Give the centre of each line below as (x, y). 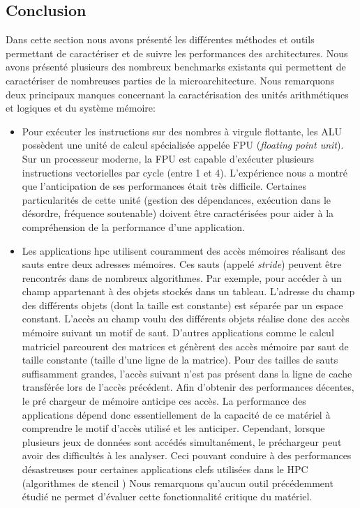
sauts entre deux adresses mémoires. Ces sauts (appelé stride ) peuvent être (182, 264)
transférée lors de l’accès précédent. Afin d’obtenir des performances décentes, (188, 387)
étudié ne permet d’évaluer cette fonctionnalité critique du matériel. (167, 496)
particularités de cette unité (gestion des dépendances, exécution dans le (177, 199)
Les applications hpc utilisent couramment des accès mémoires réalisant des (183, 250)
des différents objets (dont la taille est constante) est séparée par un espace (182, 305)
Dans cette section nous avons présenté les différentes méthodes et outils (160, 39)
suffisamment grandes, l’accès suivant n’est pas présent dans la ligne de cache (187, 373)
